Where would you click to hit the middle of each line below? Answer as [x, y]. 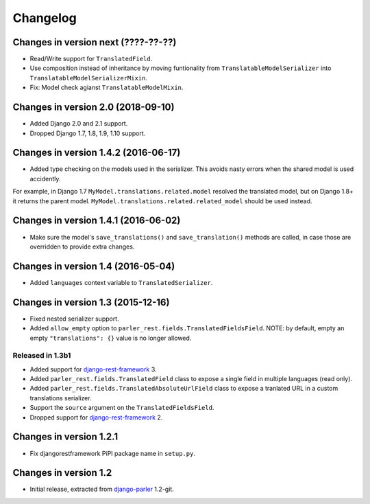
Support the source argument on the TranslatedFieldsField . [122, 408]
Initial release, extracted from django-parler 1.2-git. [102, 489]
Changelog [45, 18]
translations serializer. [61, 398]
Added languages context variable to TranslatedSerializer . [121, 282]
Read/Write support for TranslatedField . [91, 59]
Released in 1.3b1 [42, 356]
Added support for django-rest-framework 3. [93, 369]
